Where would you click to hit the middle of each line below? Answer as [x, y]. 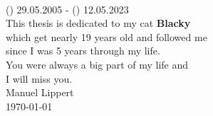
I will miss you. [39, 78]
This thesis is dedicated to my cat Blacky [98, 23]
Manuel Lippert [40, 92]
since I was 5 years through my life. [83, 51]
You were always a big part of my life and [97, 64]
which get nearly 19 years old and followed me [106, 36]
